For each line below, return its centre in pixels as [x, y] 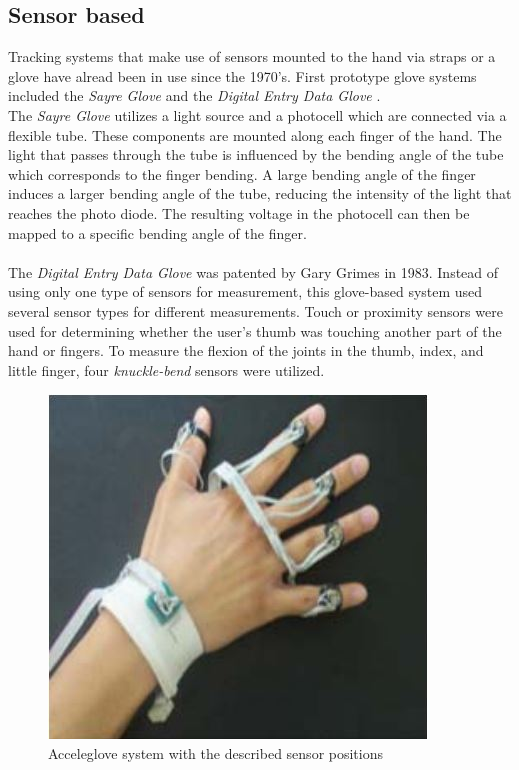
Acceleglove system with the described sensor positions [216, 752]
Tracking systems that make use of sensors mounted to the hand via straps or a [252, 56]
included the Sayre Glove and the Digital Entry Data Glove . [194, 95]
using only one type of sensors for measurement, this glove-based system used [245, 291]
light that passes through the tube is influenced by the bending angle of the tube [256, 154]
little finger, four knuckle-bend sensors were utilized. [166, 369]
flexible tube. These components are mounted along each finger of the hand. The [255, 134]
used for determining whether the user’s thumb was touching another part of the [255, 330]
